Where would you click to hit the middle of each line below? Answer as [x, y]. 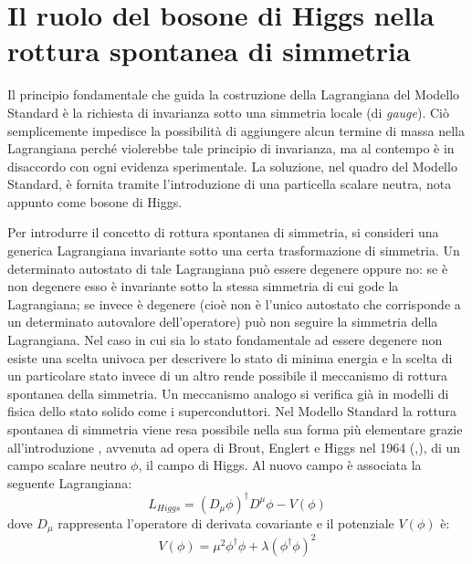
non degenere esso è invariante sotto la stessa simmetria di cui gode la [203, 286]
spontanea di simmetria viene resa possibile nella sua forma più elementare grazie [235, 429]
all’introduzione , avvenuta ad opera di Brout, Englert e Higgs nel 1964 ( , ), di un [234, 447]
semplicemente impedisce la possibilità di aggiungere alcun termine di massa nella [236, 130]
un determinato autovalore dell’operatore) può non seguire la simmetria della [223, 322]
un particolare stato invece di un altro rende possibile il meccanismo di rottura [227, 376]
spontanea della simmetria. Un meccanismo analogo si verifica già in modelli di [228, 393]
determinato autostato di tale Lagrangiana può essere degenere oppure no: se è [228, 268]
